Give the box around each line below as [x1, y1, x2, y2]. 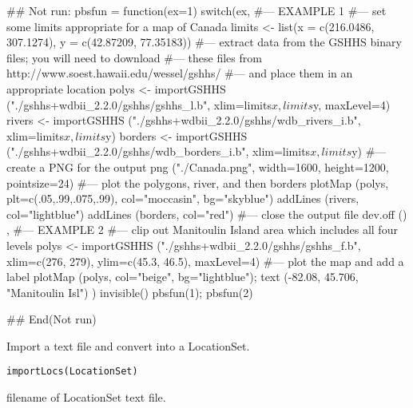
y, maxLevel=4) [312, 96, 391, 113]
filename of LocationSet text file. [6, 389, 166, 406]
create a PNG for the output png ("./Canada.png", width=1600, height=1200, [6, 158, 389, 175]
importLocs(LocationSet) [6, 366, 138, 378]
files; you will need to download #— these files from [6, 49, 262, 65]
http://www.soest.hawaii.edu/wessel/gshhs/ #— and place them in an [6, 65, 353, 81]
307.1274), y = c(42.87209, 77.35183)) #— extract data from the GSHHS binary [6, 34, 402, 50]
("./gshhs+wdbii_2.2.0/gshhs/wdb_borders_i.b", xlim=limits [6, 143, 311, 160]
